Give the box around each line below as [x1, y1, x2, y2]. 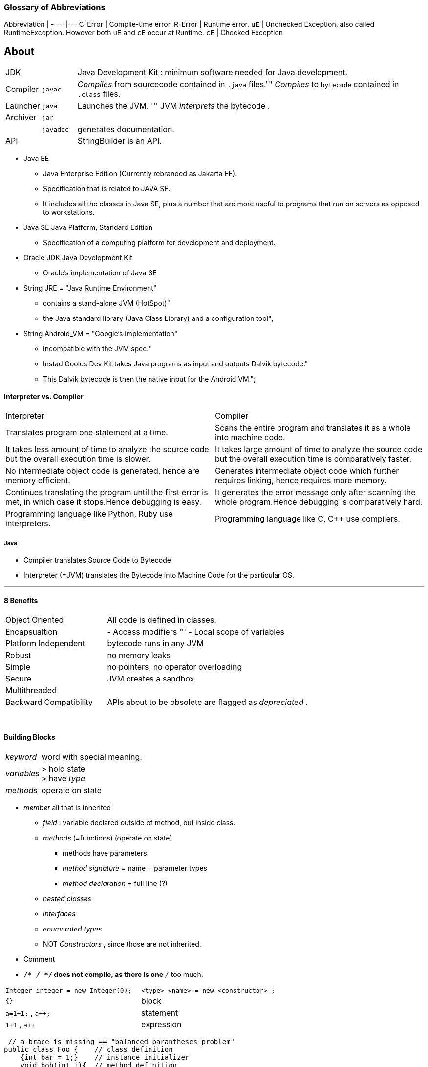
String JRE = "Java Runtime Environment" [23, 284, 157, 293]
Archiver [5, 113, 37, 123]
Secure [5, 674, 32, 684]
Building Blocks [4, 733, 55, 742]
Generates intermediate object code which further [215, 466, 399, 476]
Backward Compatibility [5, 697, 93, 707]
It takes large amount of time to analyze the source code [215, 444, 423, 454]
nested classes [43, 894, 91, 903]
